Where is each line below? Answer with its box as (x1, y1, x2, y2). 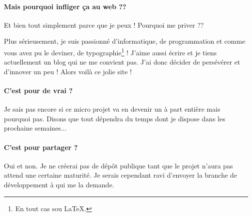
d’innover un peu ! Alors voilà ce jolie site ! (4, 66, 132, 76)
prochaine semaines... (4, 123, 67, 133)
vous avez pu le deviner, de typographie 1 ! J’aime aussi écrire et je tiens (4, 46, 217, 57)
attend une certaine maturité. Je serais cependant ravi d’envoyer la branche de (4, 170, 237, 180)
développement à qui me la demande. (4, 179, 114, 189)
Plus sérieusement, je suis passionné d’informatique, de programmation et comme (4, 36, 245, 46)
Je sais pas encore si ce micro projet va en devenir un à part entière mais (4, 104, 220, 114)
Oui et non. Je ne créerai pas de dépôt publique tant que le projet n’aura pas (4, 160, 233, 170)
